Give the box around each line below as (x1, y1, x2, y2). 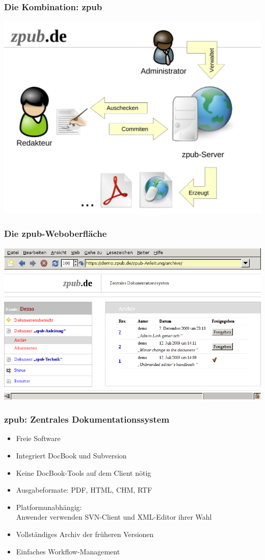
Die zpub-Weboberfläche (4, 227, 107, 240)
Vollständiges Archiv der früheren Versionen (16, 528, 154, 539)
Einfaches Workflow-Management (16, 546, 120, 556)
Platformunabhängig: (16, 501, 82, 512)
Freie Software (16, 433, 61, 444)
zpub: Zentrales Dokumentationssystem (4, 413, 170, 426)
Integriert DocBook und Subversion (16, 450, 127, 461)
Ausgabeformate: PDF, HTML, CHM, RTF (16, 484, 152, 495)
